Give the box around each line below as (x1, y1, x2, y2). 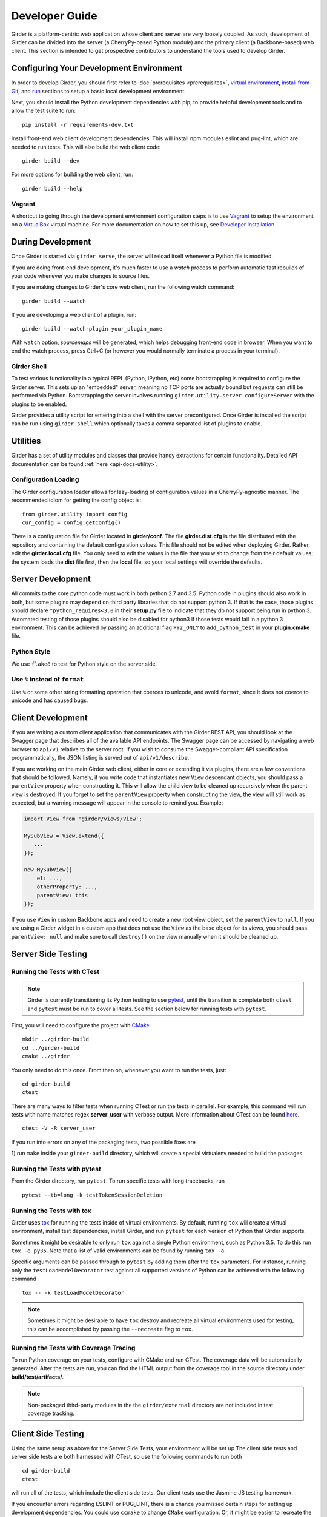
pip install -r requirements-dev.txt (22, 121, 134, 128)
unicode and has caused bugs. (11, 697, 88, 704)
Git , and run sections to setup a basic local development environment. (11, 87, 186, 95)
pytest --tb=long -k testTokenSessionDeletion (22, 1191, 163, 1198)
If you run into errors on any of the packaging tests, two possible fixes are (11, 1138, 196, 1146)
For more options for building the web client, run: (11, 171, 133, 178)
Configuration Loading (11, 475, 79, 484)
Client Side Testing (11, 1428, 84, 1439)
